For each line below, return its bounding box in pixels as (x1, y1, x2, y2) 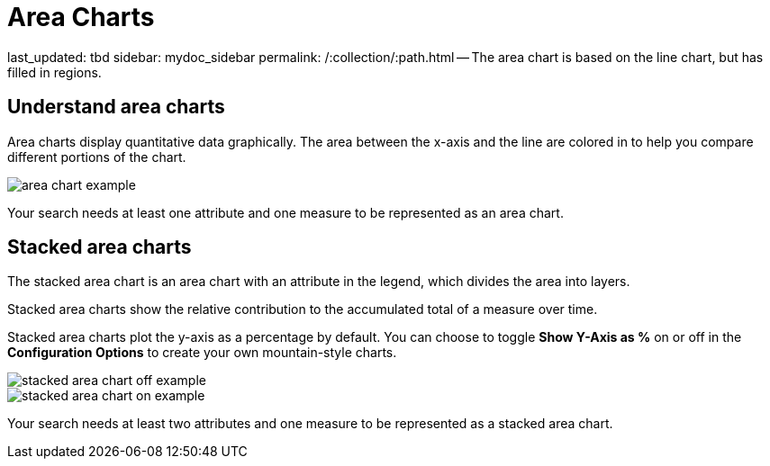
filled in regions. (7, 64, 102, 80)
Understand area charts (7, 95, 225, 119)
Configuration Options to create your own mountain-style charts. (7, 345, 397, 361)
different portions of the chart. (7, 148, 186, 165)
